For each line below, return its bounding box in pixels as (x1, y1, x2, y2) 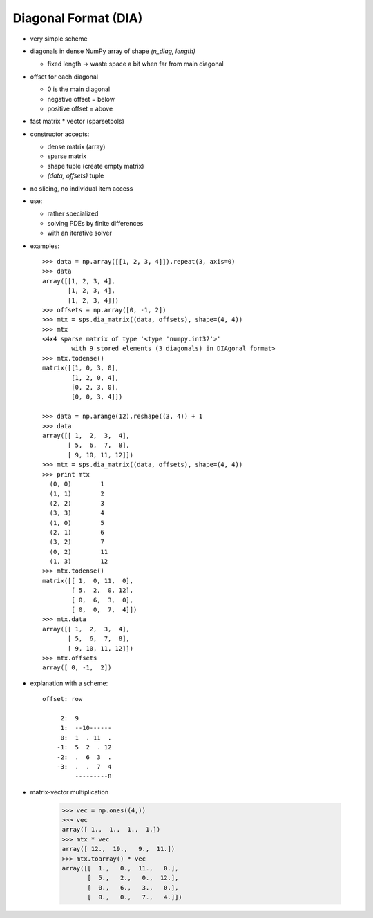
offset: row (42, 695, 83, 703)
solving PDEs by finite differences (47, 219, 144, 227)
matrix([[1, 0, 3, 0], (42, 364, 119, 372)
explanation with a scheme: (30, 679, 108, 687)
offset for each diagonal (30, 73, 99, 81)
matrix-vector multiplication (30, 787, 109, 796)
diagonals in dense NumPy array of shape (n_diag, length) (30, 47, 196, 55)
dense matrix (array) (47, 142, 106, 151)
